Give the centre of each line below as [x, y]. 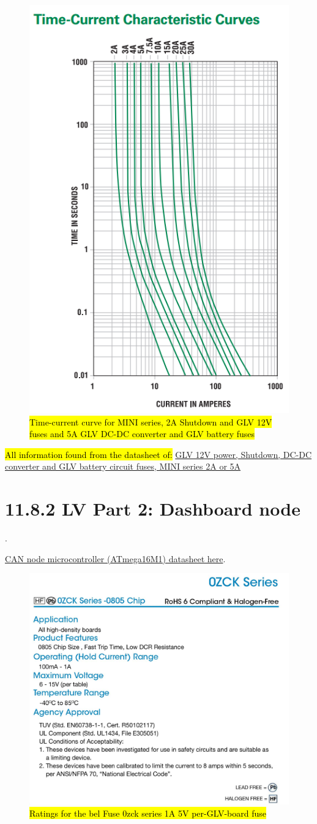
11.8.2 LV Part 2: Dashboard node [153, 509]
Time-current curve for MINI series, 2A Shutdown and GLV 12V [151, 422]
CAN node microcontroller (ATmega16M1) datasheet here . [115, 558]
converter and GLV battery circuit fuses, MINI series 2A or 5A [123, 466]
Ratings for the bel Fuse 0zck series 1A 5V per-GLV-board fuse [148, 813]
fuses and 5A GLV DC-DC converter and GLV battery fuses [142, 434]
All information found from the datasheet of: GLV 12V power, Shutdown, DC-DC [158, 454]
